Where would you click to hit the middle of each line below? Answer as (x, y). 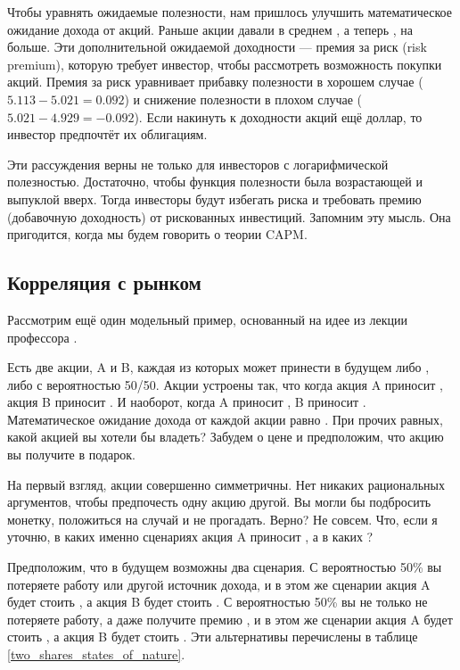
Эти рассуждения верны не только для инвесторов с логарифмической (198, 164)
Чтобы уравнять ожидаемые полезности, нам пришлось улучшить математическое (230, 12)
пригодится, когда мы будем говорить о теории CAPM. (157, 234)
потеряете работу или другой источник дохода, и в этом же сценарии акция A (219, 584)
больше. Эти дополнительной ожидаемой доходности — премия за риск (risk (217, 47)
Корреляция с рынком (104, 282)
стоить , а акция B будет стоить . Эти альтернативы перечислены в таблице (213, 637)
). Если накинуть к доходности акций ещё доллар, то (278, 116)
